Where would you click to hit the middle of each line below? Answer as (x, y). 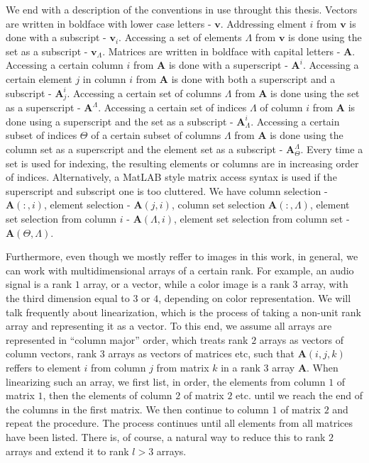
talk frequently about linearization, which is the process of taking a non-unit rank (183, 312)
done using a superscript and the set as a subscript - (120, 121)
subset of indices (42, 135)
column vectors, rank (51, 353)
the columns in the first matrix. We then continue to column (137, 409)
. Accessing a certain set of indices (172, 107)
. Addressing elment (263, 23)
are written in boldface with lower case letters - (109, 23)
